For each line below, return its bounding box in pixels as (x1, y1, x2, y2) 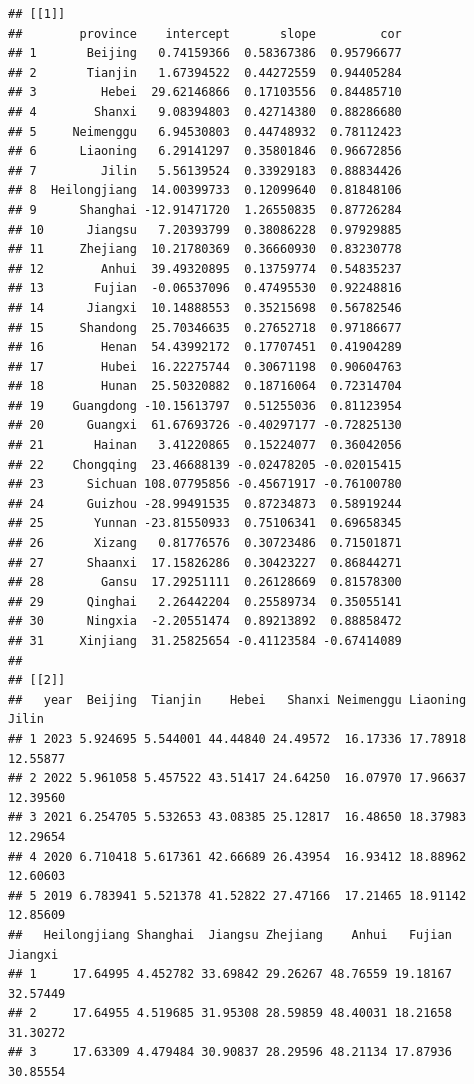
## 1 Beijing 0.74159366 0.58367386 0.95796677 (8, 46, 402, 61)
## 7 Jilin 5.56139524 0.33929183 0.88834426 (8, 163, 402, 178)
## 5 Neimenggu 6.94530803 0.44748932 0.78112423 (8, 124, 402, 139)
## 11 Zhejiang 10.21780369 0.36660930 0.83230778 (8, 242, 402, 257)
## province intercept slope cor (8, 26, 402, 41)
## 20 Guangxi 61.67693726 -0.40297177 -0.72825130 (8, 418, 402, 433)
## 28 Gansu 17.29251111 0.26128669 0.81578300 (8, 575, 402, 590)
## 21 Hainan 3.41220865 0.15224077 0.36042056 (8, 438, 402, 453)
